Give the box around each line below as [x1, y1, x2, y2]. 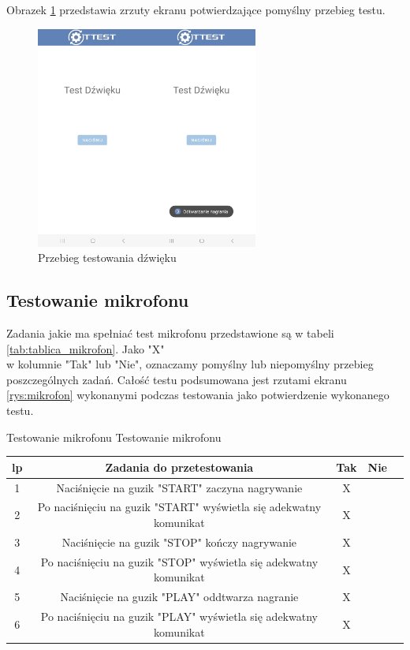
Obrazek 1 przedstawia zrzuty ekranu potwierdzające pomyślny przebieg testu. [6, 2, 386, 17]
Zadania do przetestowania [105, 458, 254, 475]
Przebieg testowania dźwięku [38, 249, 177, 266]
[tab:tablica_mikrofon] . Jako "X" [6, 340, 165, 357]
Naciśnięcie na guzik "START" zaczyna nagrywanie [56, 479, 303, 495]
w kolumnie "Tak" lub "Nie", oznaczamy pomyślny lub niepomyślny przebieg [6, 356, 374, 372]
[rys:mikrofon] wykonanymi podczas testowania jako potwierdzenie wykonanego [6, 387, 389, 403]
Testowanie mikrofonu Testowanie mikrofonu [6, 428, 222, 445]
